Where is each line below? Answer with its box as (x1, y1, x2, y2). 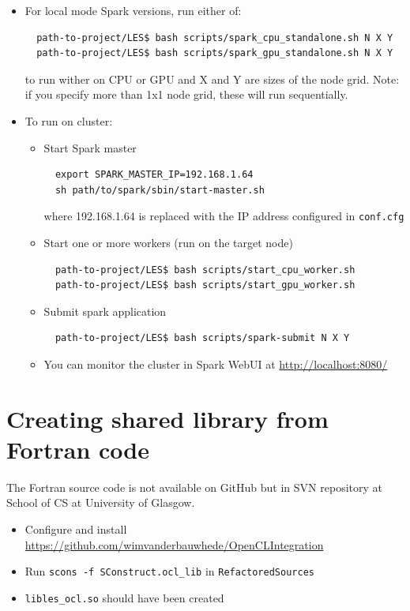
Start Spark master (43, 139, 137, 156)
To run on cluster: (24, 112, 113, 129)
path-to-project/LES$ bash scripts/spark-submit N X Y (55, 332, 350, 344)
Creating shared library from (6, 402, 329, 434)
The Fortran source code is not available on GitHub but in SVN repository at (6, 478, 382, 495)
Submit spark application (43, 302, 167, 319)
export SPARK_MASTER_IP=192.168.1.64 (55, 169, 254, 181)
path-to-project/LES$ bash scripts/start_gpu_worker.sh (55, 279, 355, 291)
